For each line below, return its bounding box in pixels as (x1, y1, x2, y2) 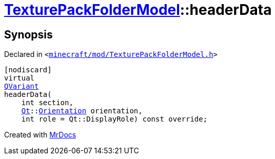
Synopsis (4, 28, 53, 41)
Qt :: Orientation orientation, (21, 107, 143, 115)
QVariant (4, 82, 39, 91)
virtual (4, 74, 35, 83)
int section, (21, 98, 73, 107)
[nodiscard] (4, 66, 52, 74)
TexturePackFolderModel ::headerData (4, 1, 272, 18)
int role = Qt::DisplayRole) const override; (21, 115, 208, 124)
